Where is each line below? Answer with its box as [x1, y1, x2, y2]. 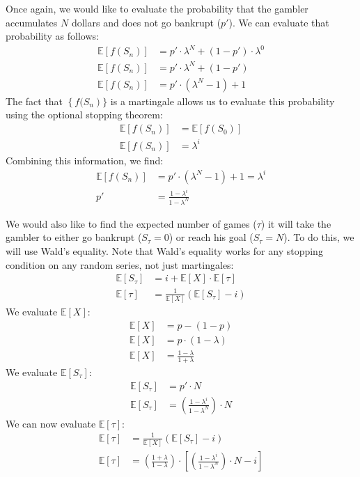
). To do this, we [283, 230, 354, 244]
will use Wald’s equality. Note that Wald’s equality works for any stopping [6, 243, 323, 258]
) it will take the [260, 216, 331, 230]
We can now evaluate [6, 416, 96, 430]
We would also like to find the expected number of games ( [6, 216, 257, 230]
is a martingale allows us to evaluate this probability [110, 93, 335, 108]
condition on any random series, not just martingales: [6, 257, 234, 272]
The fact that [6, 93, 63, 108]
